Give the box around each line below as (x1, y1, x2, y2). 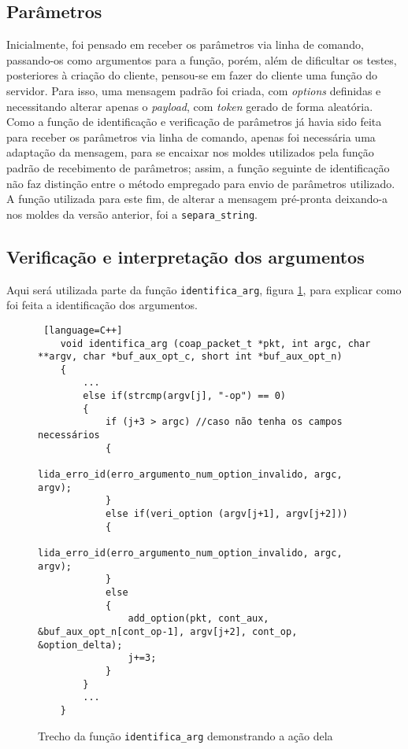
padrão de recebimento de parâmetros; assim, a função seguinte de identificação (6, 159, 390, 175)
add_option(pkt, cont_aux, (128, 613, 269, 625)
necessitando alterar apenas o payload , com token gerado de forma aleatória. (6, 98, 373, 114)
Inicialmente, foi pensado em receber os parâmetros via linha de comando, (6, 36, 364, 53)
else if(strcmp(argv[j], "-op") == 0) (83, 390, 286, 402)
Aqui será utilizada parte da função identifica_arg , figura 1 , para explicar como (6, 281, 402, 297)
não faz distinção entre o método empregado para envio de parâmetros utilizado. (6, 175, 395, 191)
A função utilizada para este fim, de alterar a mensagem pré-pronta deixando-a (6, 190, 388, 207)
